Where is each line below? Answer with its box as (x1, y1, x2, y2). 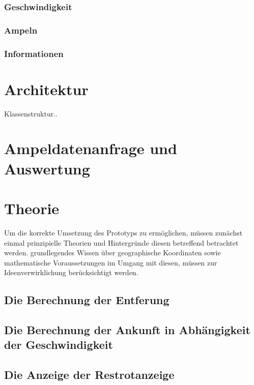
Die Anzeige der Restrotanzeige (4, 367, 175, 382)
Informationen (4, 47, 64, 60)
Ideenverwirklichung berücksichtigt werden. (4, 267, 138, 278)
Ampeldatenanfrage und (4, 138, 177, 159)
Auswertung (4, 158, 90, 179)
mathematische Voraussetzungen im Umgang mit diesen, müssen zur (4, 257, 217, 268)
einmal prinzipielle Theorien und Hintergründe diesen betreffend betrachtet (4, 237, 239, 248)
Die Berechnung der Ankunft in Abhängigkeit (4, 322, 250, 338)
